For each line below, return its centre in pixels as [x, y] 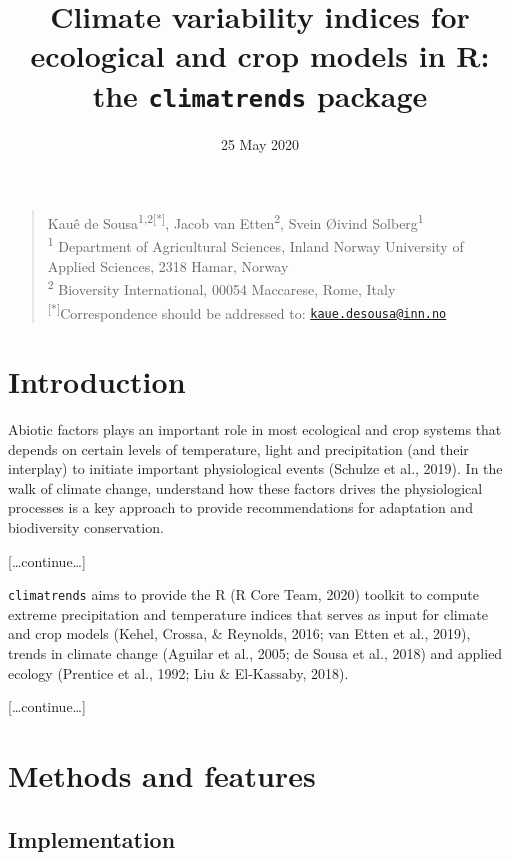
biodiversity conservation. [86, 526]
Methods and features [162, 774]
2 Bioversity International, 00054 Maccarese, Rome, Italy [221, 287]
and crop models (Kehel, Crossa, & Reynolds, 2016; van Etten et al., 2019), [239, 633]
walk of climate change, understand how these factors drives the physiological [245, 487]
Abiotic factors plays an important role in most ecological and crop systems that [255, 429]
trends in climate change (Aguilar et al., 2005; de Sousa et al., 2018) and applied [255, 653]
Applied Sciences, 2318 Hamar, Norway [168, 265]
